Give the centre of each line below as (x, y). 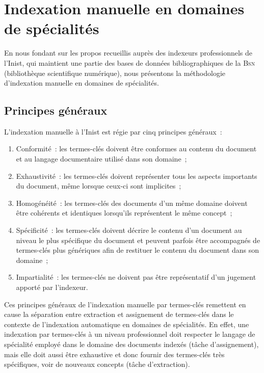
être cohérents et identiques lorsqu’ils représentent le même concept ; (124, 213)
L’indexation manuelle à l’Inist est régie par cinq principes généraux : (113, 131)
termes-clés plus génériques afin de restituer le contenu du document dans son (138, 250)
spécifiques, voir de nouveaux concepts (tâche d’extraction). (97, 364)
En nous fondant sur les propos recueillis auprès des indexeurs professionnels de (128, 53)
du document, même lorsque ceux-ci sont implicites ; (99, 186)
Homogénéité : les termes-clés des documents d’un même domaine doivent (132, 203)
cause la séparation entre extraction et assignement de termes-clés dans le (119, 314)
